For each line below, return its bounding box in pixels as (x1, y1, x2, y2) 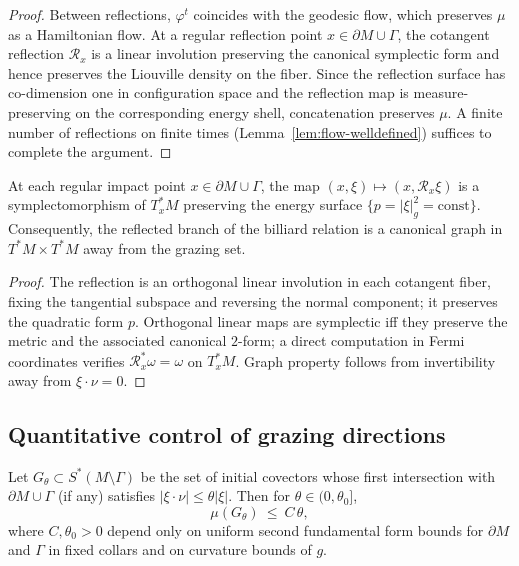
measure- (413, 82, 469, 103)
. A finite (447, 101, 503, 122)
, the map (260, 174, 320, 195)
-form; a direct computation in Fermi (238, 330, 465, 351)
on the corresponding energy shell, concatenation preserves (75, 101, 435, 122)
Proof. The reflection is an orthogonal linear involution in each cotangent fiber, (8, 271, 491, 292)
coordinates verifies (8, 350, 125, 371)
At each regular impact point (8, 174, 186, 195)
